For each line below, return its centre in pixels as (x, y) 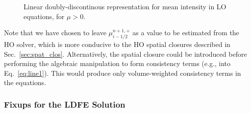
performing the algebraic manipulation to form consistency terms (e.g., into (117, 63)
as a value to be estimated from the (186, 33)
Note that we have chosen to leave (55, 33)
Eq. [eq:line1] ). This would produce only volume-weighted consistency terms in (123, 73)
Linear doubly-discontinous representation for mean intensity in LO (125, 6)
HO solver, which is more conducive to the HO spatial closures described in (117, 44)
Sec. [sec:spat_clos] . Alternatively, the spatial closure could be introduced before (125, 54)
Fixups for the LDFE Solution (65, 104)
